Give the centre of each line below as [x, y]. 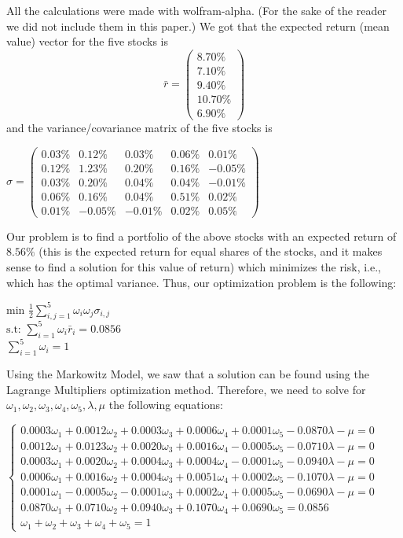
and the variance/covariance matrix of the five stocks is [139, 127]
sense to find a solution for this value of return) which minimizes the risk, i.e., [194, 267]
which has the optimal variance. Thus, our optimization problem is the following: [201, 282]
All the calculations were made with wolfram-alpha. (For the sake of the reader [196, 10]
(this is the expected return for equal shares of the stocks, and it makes [211, 251]
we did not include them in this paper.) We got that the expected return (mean [198, 26]
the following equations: [166, 405]
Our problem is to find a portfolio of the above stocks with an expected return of [201, 236]
